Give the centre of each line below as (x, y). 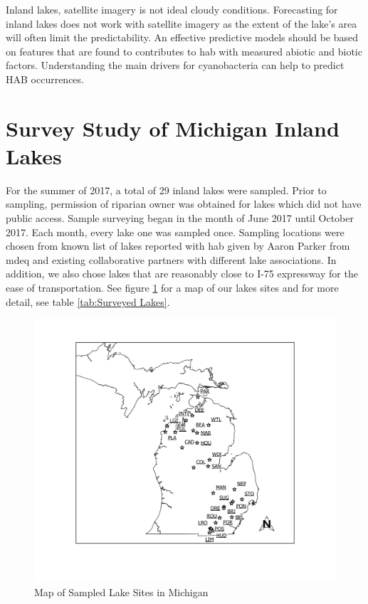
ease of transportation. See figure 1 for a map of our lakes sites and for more (172, 288)
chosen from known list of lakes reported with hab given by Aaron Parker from (178, 246)
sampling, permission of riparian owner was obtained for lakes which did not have (184, 204)
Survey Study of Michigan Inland (173, 128)
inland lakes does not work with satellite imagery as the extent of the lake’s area (182, 23)
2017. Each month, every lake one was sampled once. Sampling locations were (175, 232)
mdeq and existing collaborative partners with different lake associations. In (171, 259)
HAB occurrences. (45, 79)
